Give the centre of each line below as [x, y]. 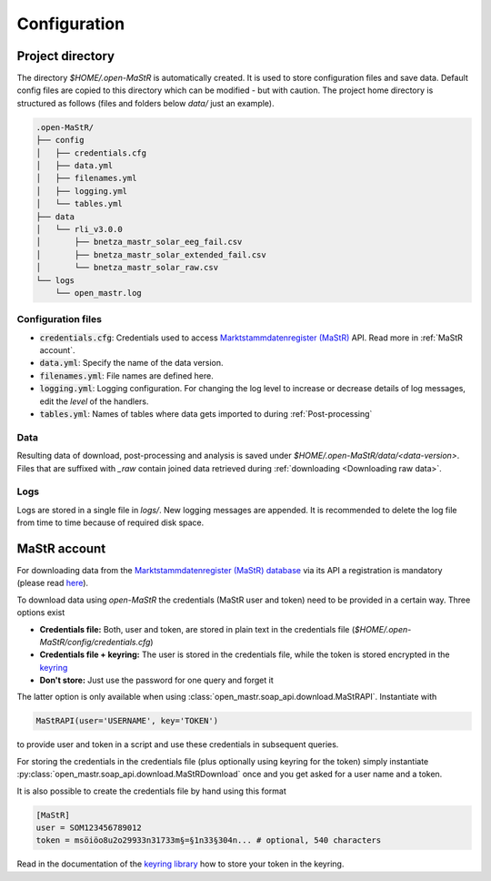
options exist [41, 613]
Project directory [66, 56]
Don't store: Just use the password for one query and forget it [156, 680]
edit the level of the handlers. [94, 401]
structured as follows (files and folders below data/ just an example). [145, 103]
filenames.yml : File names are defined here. [126, 375]
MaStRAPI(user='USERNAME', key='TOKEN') [127, 721]
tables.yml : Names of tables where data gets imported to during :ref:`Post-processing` [206, 413]
